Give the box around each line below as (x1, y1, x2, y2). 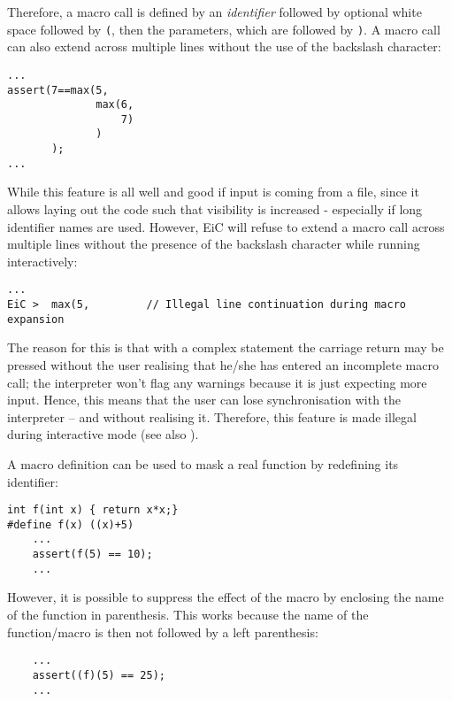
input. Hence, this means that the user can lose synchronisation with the (7, 390, 402, 409)
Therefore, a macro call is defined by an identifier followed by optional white (7, 3, 422, 20)
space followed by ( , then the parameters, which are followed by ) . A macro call (7, 19, 441, 38)
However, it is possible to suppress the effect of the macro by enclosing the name (7, 588, 444, 606)
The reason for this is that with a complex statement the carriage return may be (7, 338, 444, 357)
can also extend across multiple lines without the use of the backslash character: (7, 37, 441, 56)
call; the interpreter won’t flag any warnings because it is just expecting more (7, 373, 427, 391)
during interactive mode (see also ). (7, 425, 199, 443)
